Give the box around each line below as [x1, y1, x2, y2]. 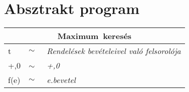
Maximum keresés [57, 30, 132, 42]
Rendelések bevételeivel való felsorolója [47, 45, 181, 57]
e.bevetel [47, 74, 76, 86]
